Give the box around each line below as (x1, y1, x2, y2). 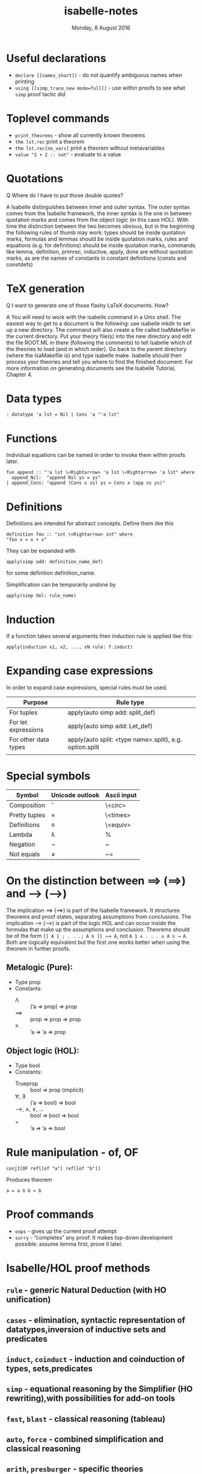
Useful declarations (6, 51, 106, 65)
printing (14, 78, 35, 85)
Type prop (14, 978, 41, 985)
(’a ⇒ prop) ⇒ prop (29, 1003, 78, 1010)
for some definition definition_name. (6, 569, 96, 576)
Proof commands (6, 1207, 94, 1221)
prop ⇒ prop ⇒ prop (29, 1015, 81, 1023)
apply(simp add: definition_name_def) (6, 559, 103, 565)
